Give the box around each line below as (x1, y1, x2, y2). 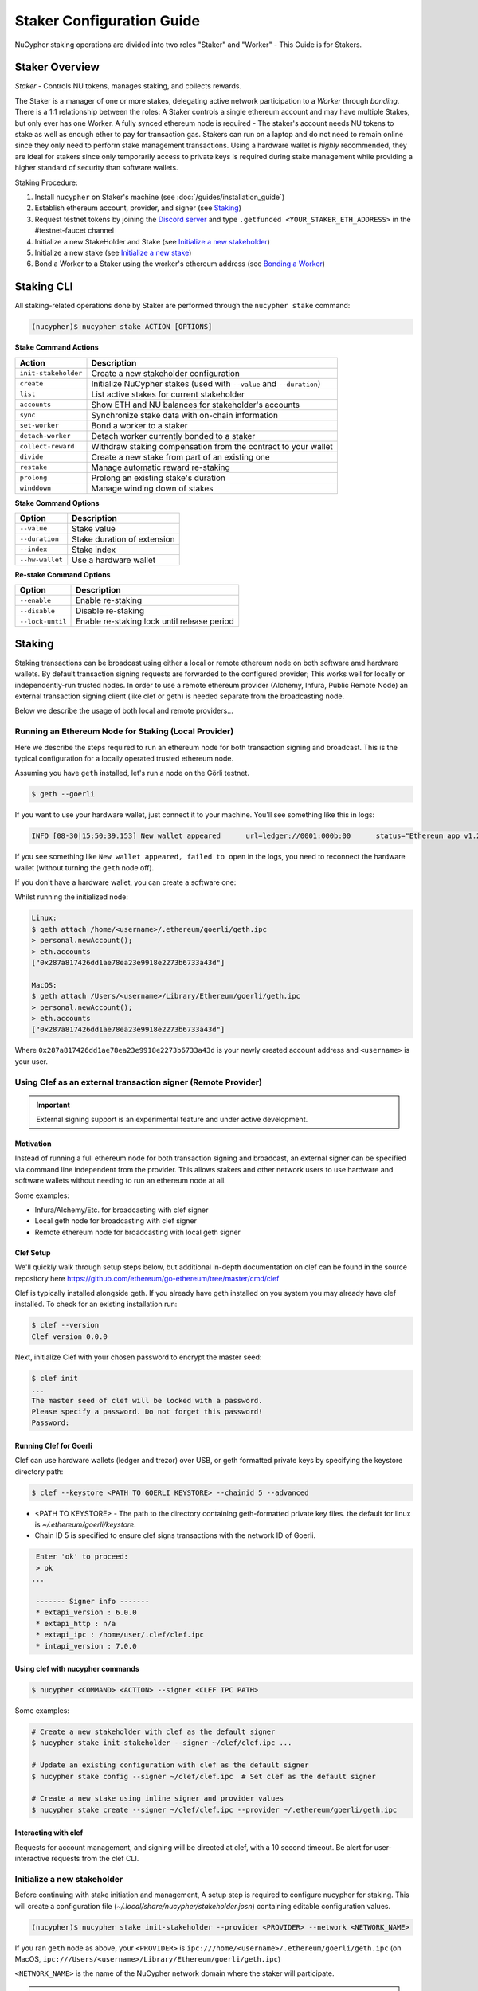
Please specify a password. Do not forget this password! (31, 1406, 263, 1416)
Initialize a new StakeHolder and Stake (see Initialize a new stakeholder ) (34, 237, 271, 246)
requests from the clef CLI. (51, 1854, 139, 1864)
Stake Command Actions (14, 342, 99, 352)
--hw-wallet (19, 556, 63, 565)
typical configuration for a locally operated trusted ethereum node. (14, 753, 234, 763)
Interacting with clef (14, 1828, 84, 1837)
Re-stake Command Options (14, 569, 111, 579)
